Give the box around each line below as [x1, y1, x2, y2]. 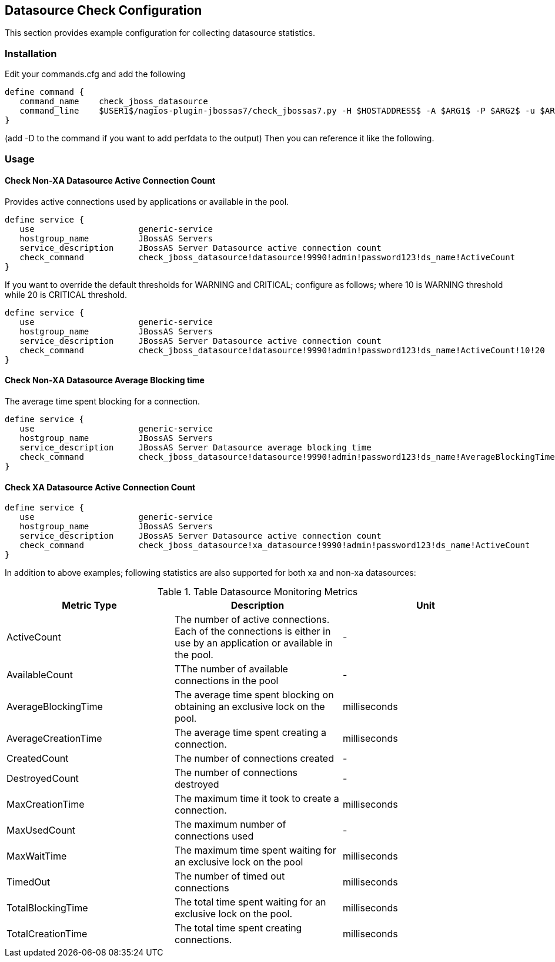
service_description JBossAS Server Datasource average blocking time [19, 442, 372, 452]
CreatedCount [6, 752, 69, 765]
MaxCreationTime [6, 798, 85, 811]
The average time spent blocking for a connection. [5, 396, 200, 406]
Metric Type [62, 599, 117, 612]
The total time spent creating [174, 922, 302, 934]
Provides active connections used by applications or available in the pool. [5, 196, 289, 207]
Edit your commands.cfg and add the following [5, 69, 186, 79]
